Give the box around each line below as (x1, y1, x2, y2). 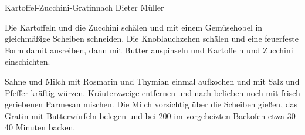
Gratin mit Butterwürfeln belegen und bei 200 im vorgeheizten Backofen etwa (5, 109, 285, 122)
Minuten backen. (15, 121, 76, 133)
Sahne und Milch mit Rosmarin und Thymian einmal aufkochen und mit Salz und (5, 75, 300, 87)
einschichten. (5, 55, 50, 67)
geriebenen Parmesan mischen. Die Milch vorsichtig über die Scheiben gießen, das (5, 98, 297, 110)
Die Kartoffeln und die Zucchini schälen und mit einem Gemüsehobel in (5, 21, 263, 33)
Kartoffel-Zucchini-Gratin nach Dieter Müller (5, 1, 164, 13)
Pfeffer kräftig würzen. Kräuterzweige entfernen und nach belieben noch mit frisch (5, 86, 300, 99)
